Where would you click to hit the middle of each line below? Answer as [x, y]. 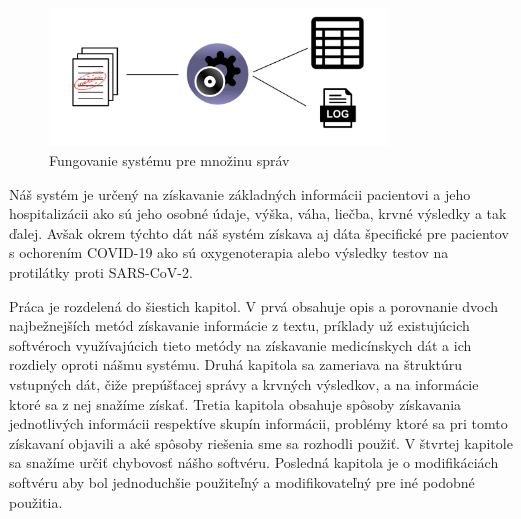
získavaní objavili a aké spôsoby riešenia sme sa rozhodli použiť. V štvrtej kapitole [261, 442]
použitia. [36, 501]
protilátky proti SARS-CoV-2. [101, 272]
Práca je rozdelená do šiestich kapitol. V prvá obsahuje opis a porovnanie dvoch [254, 305]
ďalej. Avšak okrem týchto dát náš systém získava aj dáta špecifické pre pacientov [259, 232]
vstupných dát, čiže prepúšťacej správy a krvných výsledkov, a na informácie [244, 383]
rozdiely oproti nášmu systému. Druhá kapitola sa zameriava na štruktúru [236, 364]
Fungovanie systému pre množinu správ [169, 160]
